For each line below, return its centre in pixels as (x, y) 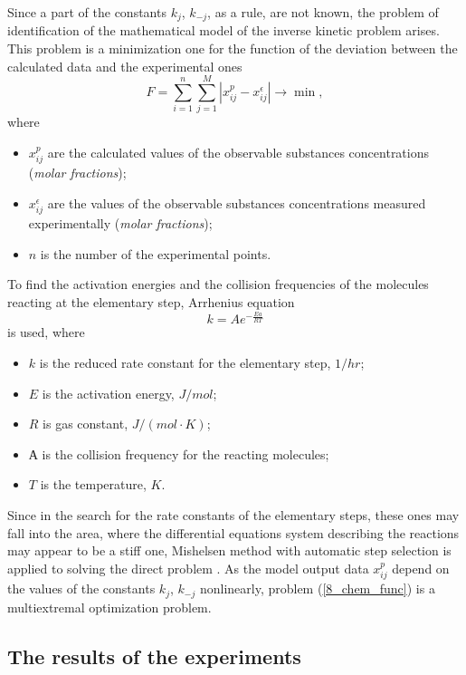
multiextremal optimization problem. (109, 607)
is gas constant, (86, 424)
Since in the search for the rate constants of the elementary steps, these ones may (233, 515)
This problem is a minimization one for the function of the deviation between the (233, 48)
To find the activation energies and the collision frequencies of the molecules (218, 284)
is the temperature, (93, 484)
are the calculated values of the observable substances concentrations (238, 152)
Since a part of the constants (87, 12)
